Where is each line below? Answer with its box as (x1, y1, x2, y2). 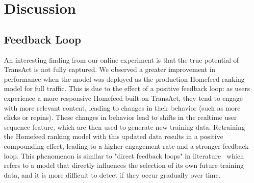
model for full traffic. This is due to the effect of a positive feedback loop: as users (4, 83, 250, 93)
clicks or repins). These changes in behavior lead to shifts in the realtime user (4, 112, 237, 122)
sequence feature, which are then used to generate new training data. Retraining (4, 121, 245, 132)
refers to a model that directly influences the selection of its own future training (4, 160, 244, 170)
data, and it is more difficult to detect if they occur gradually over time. (4, 169, 221, 180)
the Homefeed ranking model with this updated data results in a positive (4, 131, 223, 141)
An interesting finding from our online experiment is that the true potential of (4, 54, 239, 65)
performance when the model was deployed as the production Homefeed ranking (4, 73, 245, 84)
